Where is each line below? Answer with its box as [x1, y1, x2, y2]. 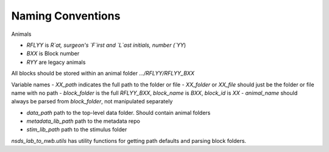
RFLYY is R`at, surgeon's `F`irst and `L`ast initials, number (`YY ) [26, 41, 186, 49]
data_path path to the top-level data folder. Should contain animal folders [26, 109, 211, 116]
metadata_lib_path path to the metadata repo [26, 117, 140, 125]
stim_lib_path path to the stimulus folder [26, 126, 127, 133]
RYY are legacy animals [26, 58, 86, 66]
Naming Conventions [11, 9, 121, 22]
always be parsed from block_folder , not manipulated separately [11, 98, 173, 105]
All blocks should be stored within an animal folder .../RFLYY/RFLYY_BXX [11, 70, 195, 77]
